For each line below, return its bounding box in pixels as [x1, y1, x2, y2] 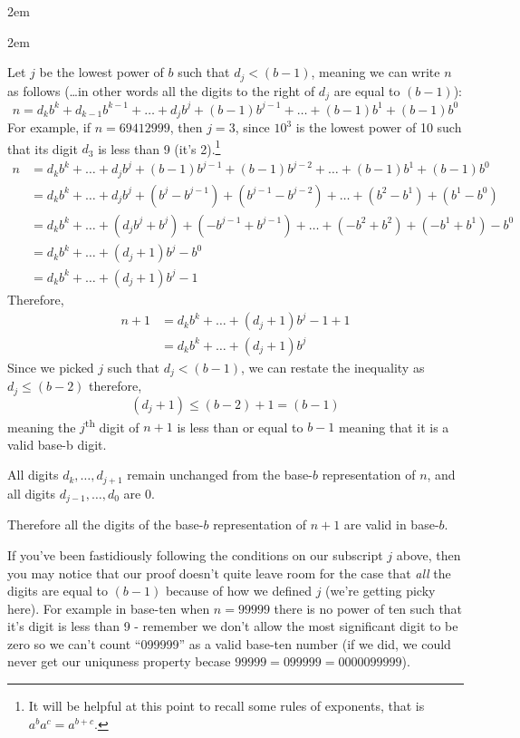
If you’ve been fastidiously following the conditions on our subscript [7, 545, 383, 564]
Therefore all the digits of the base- [7, 515, 204, 534]
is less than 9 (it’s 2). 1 [98, 136, 221, 158]
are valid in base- [343, 515, 439, 534]
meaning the [7, 417, 76, 436]
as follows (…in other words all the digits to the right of [7, 81, 315, 100]
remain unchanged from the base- [127, 465, 313, 484]
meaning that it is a [338, 417, 449, 436]
